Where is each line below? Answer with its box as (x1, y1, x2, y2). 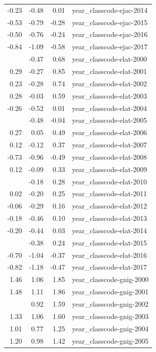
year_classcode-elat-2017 (72, 262, 147, 272)
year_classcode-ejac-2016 (72, 29, 148, 39)
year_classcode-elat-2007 (72, 140, 147, 150)
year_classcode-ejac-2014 (72, 4, 148, 15)
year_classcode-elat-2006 (72, 127, 147, 138)
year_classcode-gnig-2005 (72, 335, 149, 346)
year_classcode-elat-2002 (72, 78, 147, 88)
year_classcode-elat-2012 (72, 201, 147, 211)
